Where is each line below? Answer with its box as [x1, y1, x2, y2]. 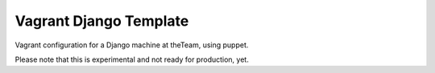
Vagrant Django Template [14, 12, 189, 30]
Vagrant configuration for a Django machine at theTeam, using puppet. [14, 40, 249, 50]
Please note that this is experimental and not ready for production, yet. [14, 55, 249, 64]
